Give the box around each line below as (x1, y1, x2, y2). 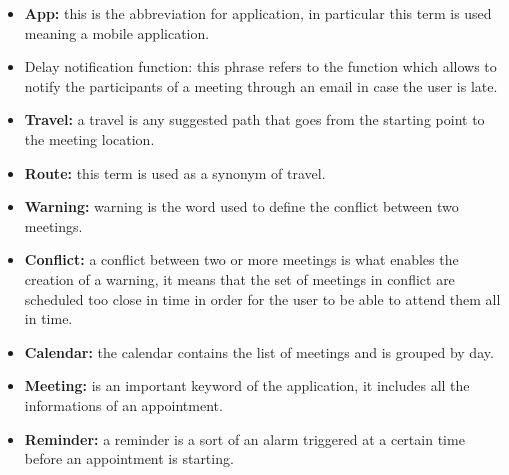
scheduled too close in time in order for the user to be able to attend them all (24, 288, 501, 309)
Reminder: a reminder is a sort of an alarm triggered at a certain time (24, 428, 465, 449)
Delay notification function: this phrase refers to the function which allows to (24, 56, 497, 77)
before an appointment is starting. (24, 448, 234, 469)
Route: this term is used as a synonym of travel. (24, 162, 326, 183)
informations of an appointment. (24, 394, 223, 415)
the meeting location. (24, 128, 155, 149)
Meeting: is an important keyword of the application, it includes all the (24, 375, 470, 396)
